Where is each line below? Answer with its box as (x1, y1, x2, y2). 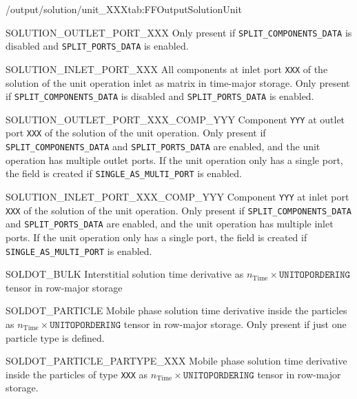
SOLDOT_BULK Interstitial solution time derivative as (6, 267, 244, 281)
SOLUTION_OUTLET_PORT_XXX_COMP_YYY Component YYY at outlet (6, 112, 345, 126)
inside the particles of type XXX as (6, 367, 148, 381)
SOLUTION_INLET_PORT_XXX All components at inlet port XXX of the (6, 61, 328, 76)
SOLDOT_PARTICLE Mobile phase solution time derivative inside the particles (6, 303, 347, 318)
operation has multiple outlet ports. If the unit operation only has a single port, (6, 152, 343, 167)
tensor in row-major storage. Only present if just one (123, 317, 347, 331)
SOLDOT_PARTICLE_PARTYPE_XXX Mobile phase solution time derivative (6, 354, 347, 368)
